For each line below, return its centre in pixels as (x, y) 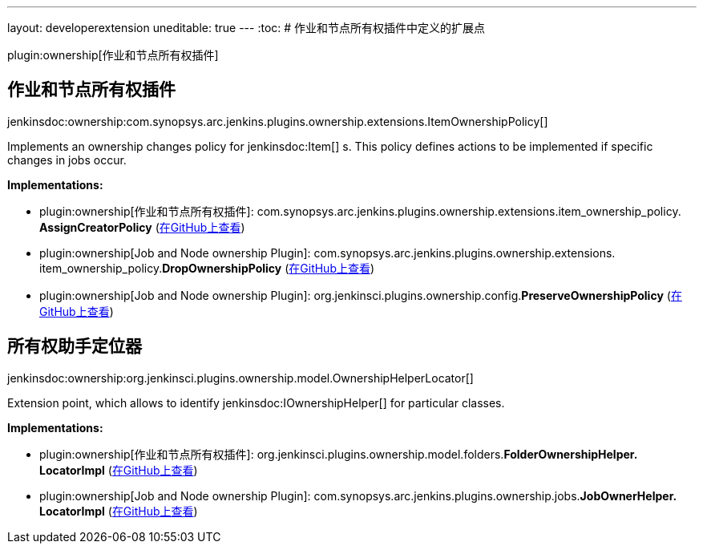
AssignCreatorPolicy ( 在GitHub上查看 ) (142, 227)
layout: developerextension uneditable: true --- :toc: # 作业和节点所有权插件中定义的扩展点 (246, 28)
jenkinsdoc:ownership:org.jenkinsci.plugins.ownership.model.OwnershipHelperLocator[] (240, 378)
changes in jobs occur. (67, 160)
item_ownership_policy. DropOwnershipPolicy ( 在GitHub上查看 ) (207, 268)
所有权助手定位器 (75, 346)
